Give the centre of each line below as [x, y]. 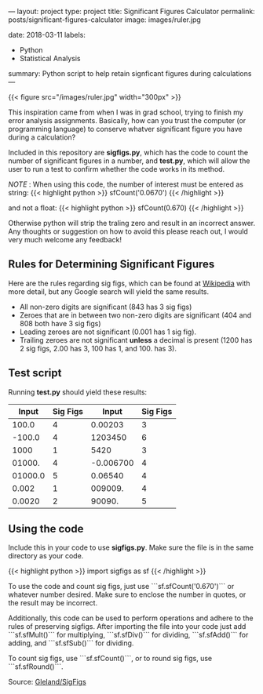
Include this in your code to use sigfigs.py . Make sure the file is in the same [131, 547]
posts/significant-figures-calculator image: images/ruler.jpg [105, 20]
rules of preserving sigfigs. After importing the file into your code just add [127, 627]
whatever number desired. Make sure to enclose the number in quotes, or [127, 594]
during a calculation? [42, 137]
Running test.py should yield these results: [78, 392]
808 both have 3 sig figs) [60, 323]
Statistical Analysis [50, 58]
